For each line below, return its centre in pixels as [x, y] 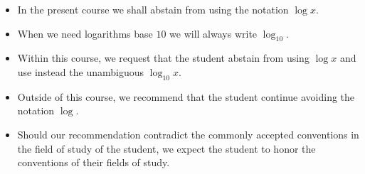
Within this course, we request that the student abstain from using [163, 58]
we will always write [213, 33]
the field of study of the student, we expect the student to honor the [166, 148]
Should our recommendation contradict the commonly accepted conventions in [188, 134]
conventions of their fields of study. [94, 162]
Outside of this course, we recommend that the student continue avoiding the [186, 96]
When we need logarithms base [85, 33]
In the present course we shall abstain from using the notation [153, 9]
